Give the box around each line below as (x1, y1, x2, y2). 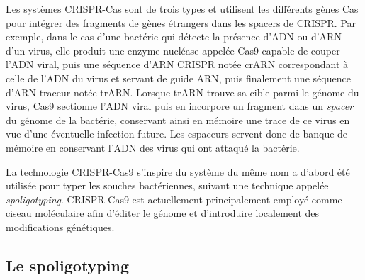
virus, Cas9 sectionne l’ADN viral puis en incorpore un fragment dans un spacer (6, 99, 354, 113)
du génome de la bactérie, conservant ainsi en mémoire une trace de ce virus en (6, 112, 350, 127)
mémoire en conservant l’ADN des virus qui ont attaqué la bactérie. (6, 140, 300, 155)
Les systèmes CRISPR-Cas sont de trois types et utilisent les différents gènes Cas (6, 1, 359, 16)
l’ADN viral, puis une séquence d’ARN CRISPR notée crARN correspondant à (6, 57, 348, 72)
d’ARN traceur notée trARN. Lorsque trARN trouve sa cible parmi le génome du (6, 84, 359, 99)
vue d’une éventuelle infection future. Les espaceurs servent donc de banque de (6, 126, 348, 141)
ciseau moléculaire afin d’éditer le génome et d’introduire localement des (6, 206, 320, 220)
